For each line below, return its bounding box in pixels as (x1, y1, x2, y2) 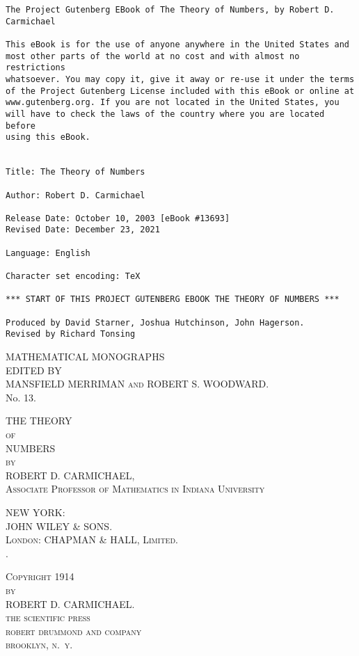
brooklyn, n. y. (6, 637, 73, 652)
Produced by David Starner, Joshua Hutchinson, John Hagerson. (6, 317, 305, 328)
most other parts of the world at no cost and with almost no (6, 51, 300, 61)
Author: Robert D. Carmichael (6, 190, 145, 200)
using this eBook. (6, 132, 90, 143)
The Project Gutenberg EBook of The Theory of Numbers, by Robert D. (6, 5, 335, 15)
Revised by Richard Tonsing (6, 329, 136, 339)
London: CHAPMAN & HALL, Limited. (6, 532, 178, 547)
